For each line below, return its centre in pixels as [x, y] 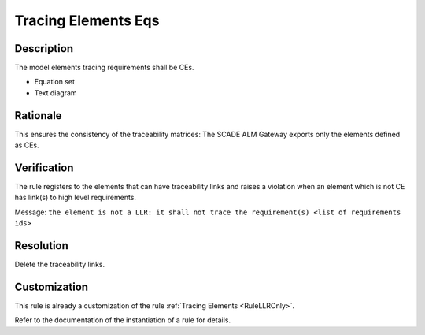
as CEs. [27, 145]
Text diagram [56, 93]
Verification [44, 167]
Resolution [41, 246]
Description [44, 48]
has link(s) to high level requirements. [76, 198]
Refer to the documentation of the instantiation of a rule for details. [123, 320]
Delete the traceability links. [60, 265]
